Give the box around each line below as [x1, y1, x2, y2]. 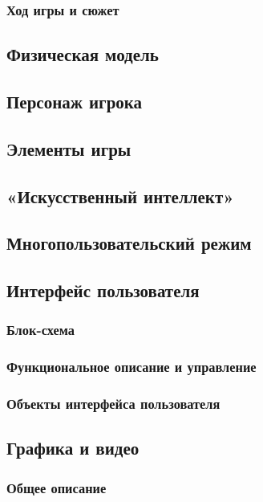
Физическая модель [6, 42, 159, 67]
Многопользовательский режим [6, 231, 252, 255]
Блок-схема [6, 320, 75, 340]
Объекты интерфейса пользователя [6, 394, 221, 414]
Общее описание [6, 477, 107, 497]
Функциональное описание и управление [6, 357, 257, 377]
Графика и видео [6, 435, 140, 460]
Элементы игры [6, 136, 131, 161]
